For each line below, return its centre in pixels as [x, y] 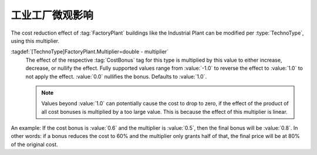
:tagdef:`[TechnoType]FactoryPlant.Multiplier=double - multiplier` [90, 52]
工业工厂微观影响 [52, 15]
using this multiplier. [35, 41]
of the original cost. [34, 144]
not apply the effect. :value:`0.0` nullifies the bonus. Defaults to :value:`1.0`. [116, 76]
